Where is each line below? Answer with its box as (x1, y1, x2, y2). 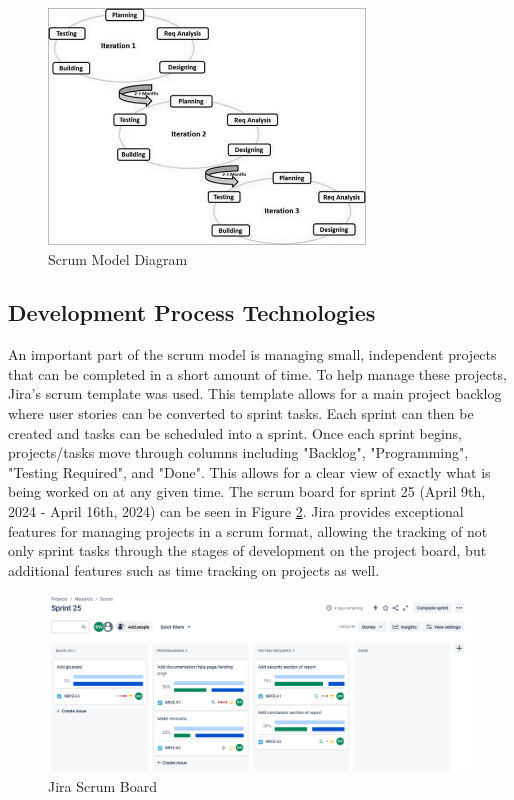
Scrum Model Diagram (48, 248, 188, 269)
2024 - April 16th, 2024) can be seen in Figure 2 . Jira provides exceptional (8, 501, 464, 522)
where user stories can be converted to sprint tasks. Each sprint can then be (8, 403, 474, 424)
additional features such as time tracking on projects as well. (8, 559, 380, 580)
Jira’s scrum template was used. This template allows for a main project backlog (8, 383, 502, 404)
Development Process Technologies (8, 297, 376, 328)
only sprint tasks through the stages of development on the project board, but (8, 540, 487, 561)
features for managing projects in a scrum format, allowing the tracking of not (8, 520, 488, 541)
